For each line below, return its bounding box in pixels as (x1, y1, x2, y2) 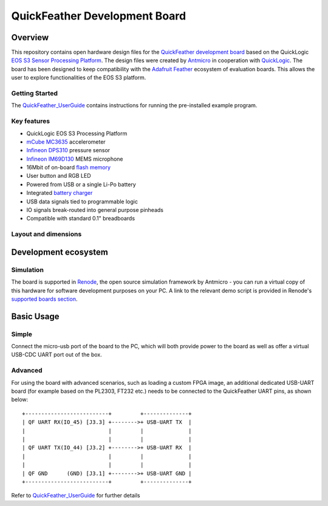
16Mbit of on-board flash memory (26, 164, 111, 171)
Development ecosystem (11, 247, 109, 257)
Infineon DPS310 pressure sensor (26, 147, 111, 154)
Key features (11, 117, 50, 125)
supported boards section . (11, 295, 78, 303)
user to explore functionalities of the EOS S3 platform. (11, 74, 146, 82)
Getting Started (11, 89, 58, 97)
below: (11, 396, 29, 403)
